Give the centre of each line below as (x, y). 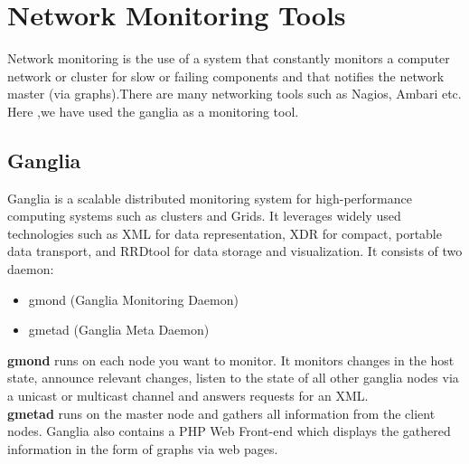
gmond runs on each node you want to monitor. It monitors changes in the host (231, 360)
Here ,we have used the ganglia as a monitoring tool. (153, 111)
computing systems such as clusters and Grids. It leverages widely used (204, 216)
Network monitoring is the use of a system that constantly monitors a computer (229, 58)
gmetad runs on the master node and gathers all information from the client (221, 413)
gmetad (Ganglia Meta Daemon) (119, 330)
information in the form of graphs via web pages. (143, 448)
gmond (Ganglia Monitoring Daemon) (133, 299)
